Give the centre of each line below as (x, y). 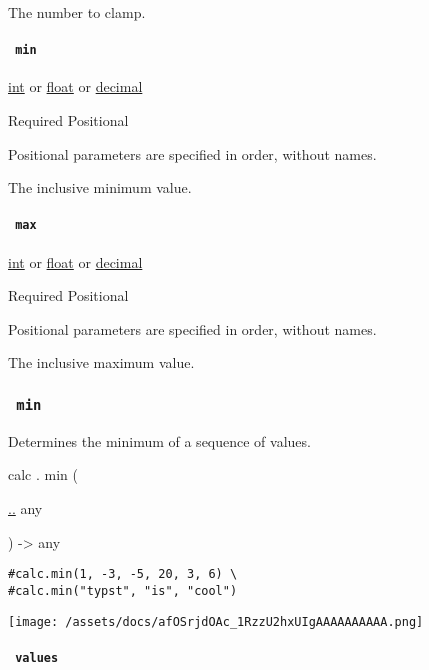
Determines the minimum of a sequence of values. (159, 440)
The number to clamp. (77, 12)
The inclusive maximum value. (101, 362)
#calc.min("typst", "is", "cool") (123, 590)
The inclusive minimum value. (100, 187)
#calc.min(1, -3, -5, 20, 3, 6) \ (123, 574)
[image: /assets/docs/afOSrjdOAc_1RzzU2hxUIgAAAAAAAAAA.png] (216, 621)
